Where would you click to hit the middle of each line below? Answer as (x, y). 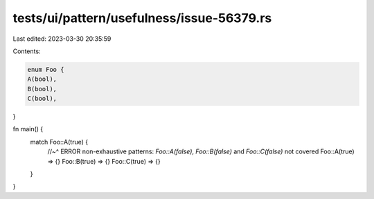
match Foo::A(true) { (59, 142)
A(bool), (42, 79)
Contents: (27, 51)
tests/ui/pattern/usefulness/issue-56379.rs (142, 18)
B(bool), (42, 89)
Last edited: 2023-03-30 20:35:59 (62, 39)
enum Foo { (46, 69)
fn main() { (28, 129)
